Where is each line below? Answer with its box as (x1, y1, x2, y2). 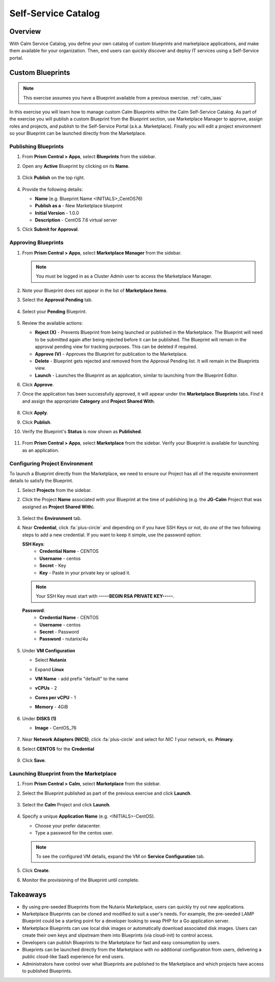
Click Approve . (22, 382, 54, 388)
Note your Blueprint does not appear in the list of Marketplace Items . (22, 287, 168, 293)
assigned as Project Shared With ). (22, 503, 95, 510)
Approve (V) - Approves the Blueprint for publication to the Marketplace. (35, 351, 188, 357)
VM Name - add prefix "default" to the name (35, 675, 128, 681)
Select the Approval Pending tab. (22, 297, 93, 303)
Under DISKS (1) (22, 715, 57, 722)
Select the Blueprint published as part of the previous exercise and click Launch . (22, 790, 192, 796)
